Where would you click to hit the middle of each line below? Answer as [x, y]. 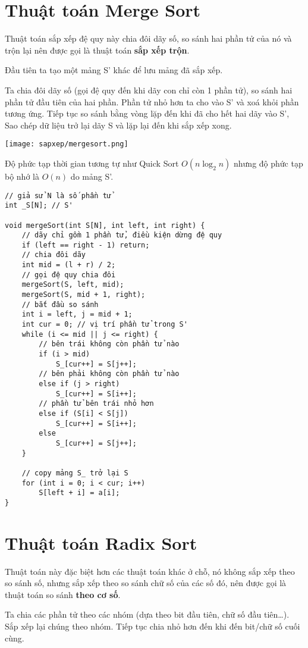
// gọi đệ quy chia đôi [69, 275]
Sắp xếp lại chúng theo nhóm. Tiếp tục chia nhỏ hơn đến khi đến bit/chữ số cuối [153, 626]
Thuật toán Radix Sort [101, 542]
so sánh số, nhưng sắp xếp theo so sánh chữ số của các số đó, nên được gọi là [146, 583]
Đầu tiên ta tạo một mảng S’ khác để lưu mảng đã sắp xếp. [114, 70]
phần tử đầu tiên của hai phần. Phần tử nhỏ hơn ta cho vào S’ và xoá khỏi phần [152, 101]
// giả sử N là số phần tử [58, 195]
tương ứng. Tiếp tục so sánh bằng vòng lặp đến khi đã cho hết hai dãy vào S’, [147, 113]
